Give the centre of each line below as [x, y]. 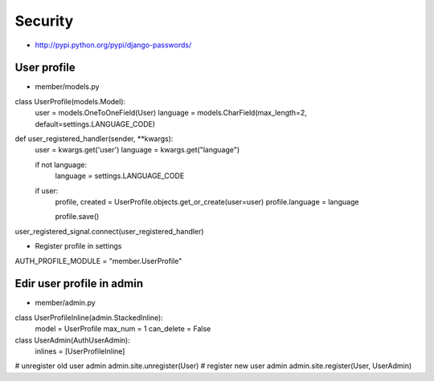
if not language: [61, 164]
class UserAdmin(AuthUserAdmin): [72, 340]
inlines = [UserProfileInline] [80, 351]
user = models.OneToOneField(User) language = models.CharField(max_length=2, [171, 113]
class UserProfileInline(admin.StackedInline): [89, 318]
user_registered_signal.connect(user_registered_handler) [109, 231]
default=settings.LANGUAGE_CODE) [95, 124]
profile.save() [77, 217]
